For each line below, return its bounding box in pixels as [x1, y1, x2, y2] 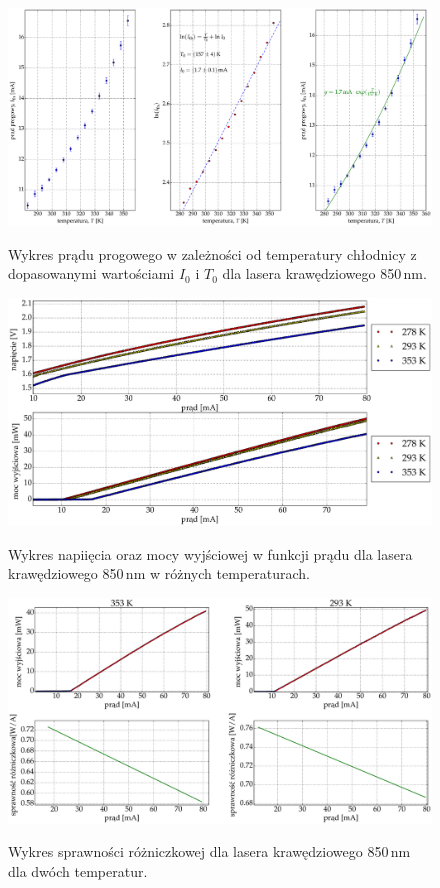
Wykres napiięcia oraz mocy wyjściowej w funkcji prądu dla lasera [8, 543, 413, 564]
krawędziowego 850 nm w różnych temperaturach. [8, 563, 310, 584]
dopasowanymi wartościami [8, 263, 175, 284]
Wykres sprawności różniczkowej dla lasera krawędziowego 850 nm [8, 841, 411, 862]
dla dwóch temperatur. [8, 860, 148, 881]
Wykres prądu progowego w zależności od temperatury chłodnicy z [8, 243, 417, 264]
